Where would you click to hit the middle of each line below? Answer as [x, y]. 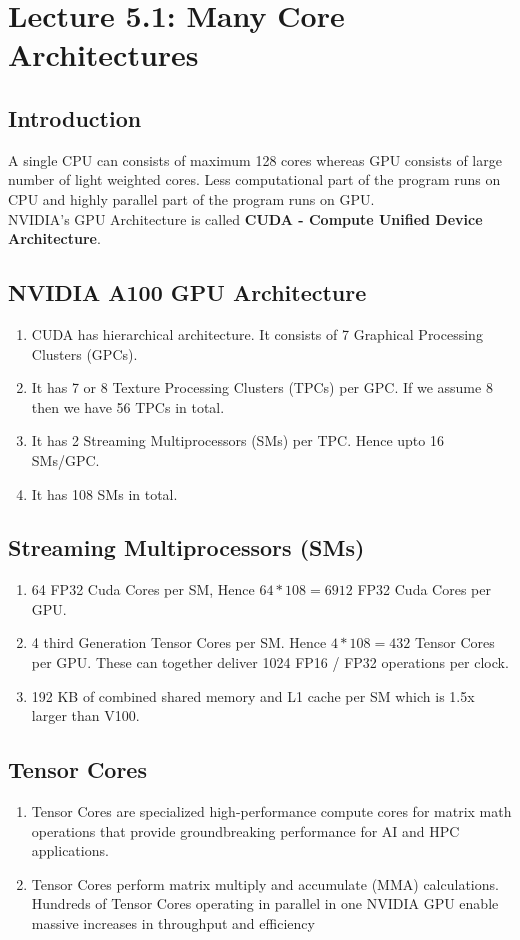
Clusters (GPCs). [84, 353]
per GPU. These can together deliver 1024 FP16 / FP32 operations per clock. [270, 662]
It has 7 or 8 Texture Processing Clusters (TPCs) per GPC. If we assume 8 [262, 387]
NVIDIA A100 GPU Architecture [187, 292]
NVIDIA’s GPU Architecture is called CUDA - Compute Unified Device [245, 218]
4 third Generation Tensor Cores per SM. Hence [179, 642]
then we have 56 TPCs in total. [128, 406]
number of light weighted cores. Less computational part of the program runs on [254, 179]
